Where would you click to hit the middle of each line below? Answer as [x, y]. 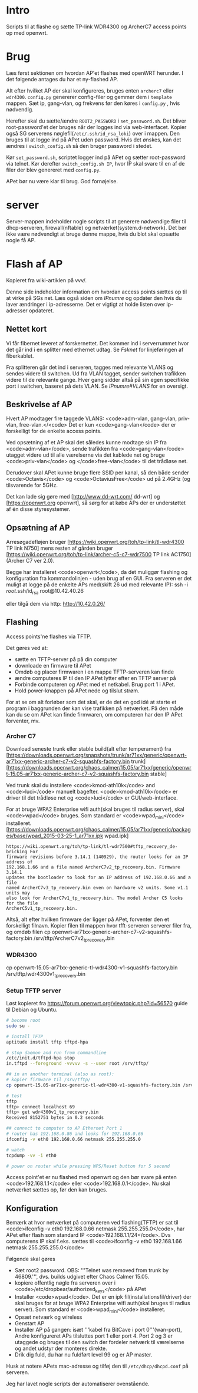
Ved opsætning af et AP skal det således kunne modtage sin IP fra [86, 443]
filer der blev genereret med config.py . [54, 170]
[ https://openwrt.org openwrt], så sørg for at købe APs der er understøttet [96, 503]
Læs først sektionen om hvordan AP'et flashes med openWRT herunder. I [95, 73]
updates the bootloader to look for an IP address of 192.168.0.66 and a [99, 877]
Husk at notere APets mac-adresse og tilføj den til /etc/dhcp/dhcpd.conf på [97, 1366]
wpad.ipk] [117, 836]
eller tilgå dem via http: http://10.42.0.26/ [56, 603]
